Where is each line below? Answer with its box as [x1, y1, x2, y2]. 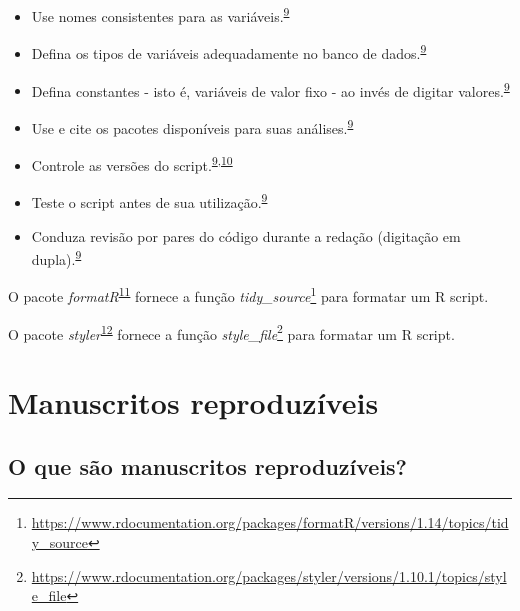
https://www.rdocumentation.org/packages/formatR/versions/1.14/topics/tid [31, 512, 509, 533]
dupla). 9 [31, 246, 82, 269]
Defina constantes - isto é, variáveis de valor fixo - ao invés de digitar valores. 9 [31, 77, 510, 101]
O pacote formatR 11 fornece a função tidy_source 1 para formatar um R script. [8, 283, 489, 306]
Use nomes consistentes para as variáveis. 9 [31, 3, 290, 26]
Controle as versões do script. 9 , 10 [31, 152, 233, 175]
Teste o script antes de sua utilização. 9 [31, 189, 268, 212]
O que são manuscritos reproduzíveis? [8, 450, 408, 481]
